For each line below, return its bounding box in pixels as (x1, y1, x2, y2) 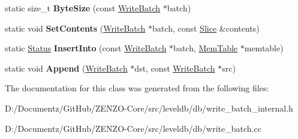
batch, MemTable (173, 42, 238, 54)
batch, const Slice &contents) (152, 21, 260, 34)
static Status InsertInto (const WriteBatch (5, 42, 167, 54)
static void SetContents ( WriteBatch (5, 21, 146, 34)
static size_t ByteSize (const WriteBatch (5, 2, 161, 14)
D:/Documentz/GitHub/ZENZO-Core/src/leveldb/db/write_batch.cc (5, 122, 261, 134)
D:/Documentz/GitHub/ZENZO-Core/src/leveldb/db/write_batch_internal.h (5, 101, 293, 114)
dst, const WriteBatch (134, 61, 215, 74)
